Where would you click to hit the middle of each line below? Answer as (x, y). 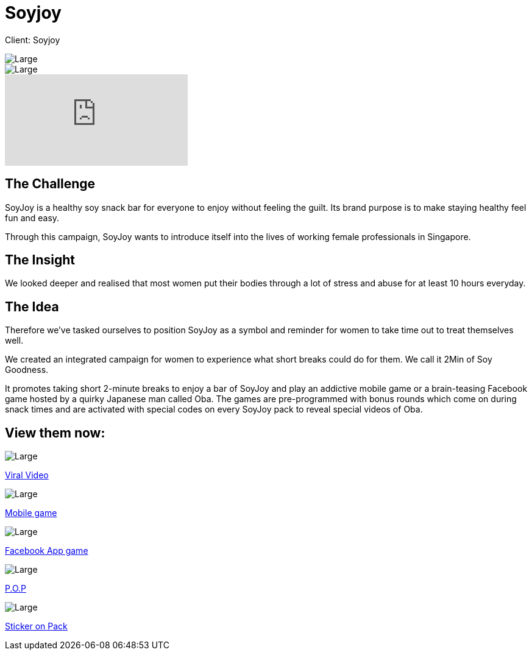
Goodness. (27, 370)
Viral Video (27, 475)
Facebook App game (47, 551)
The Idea (32, 306)
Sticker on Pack (36, 626)
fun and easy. (32, 218)
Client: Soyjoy (33, 40)
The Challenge (50, 184)
